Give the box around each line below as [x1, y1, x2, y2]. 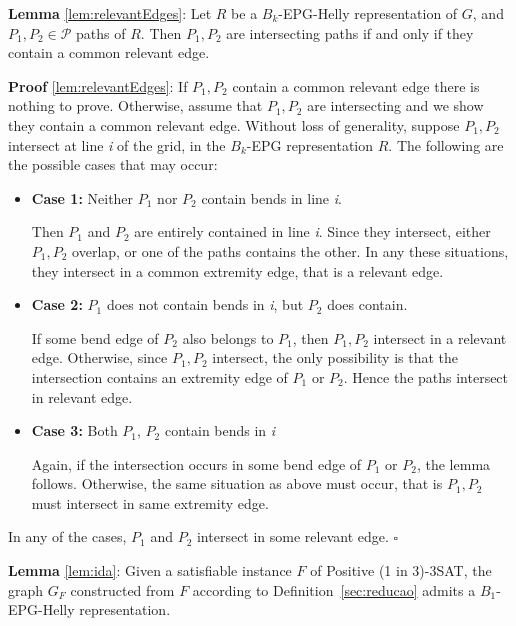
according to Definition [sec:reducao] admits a [192, 579, 476, 600]
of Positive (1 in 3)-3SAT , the [310, 560, 492, 581]
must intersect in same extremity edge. [31, 492, 269, 513]
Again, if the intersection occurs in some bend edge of [31, 453, 362, 474]
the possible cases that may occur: [8, 154, 218, 175]
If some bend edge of [31, 327, 159, 348]
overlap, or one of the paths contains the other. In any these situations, [72, 240, 509, 261]
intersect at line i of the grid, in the [8, 134, 226, 155]
